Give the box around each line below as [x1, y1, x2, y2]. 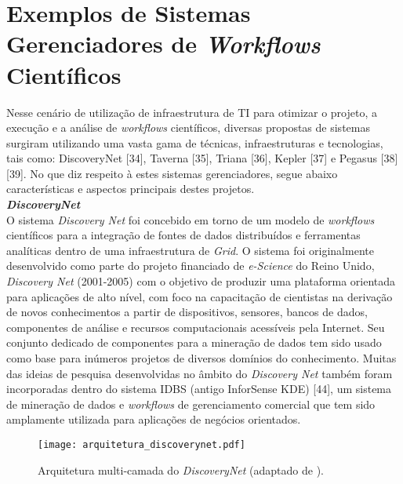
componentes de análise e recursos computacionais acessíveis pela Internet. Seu [6, 318, 385, 335]
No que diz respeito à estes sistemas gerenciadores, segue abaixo [30, 165, 338, 181]
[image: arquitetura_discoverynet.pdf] [38, 439, 245, 450]
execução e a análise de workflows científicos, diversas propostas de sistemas [6, 119, 370, 136]
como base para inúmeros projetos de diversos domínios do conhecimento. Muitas [6, 350, 397, 366]
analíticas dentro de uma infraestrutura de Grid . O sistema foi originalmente [6, 242, 374, 258]
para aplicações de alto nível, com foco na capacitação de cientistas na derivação [6, 288, 393, 304]
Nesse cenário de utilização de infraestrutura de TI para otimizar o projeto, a [6, 104, 377, 120]
